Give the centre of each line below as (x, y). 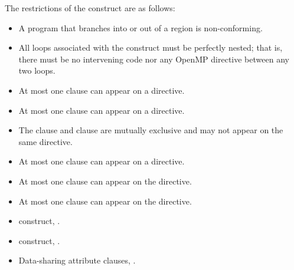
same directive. (45, 141)
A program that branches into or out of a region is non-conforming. (141, 27)
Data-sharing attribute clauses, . (77, 260)
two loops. (37, 70)
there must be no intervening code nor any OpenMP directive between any (154, 59)
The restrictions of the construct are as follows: (90, 8)
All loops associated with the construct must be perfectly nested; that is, (151, 47)
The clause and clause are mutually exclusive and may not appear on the (151, 130)
